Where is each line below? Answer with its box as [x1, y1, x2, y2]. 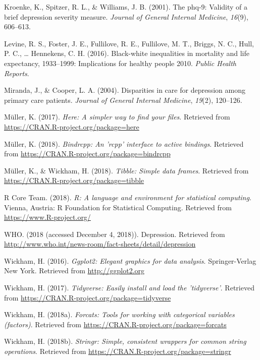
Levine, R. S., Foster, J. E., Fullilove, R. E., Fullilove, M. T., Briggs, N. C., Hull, [4, 38, 254, 48]
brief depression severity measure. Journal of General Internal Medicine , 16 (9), [4, 11, 248, 22]
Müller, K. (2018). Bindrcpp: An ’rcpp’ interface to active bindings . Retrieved [4, 138, 244, 149]
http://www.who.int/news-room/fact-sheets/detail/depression [4, 238, 196, 249]
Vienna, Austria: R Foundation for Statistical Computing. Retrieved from [4, 202, 232, 212]
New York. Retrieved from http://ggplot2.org [4, 265, 145, 276]
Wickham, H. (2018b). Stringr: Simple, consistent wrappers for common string [4, 336, 246, 346]
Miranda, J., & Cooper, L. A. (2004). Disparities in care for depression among [4, 85, 245, 95]
